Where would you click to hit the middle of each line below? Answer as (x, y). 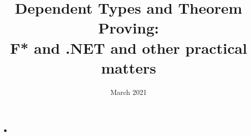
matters (129, 67)
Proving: (129, 28)
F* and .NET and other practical (129, 47)
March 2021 (129, 92)
